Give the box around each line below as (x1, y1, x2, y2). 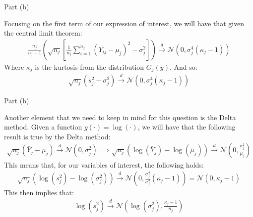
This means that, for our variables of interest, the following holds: (4, 159, 204, 170)
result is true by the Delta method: (4, 131, 111, 141)
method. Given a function (4, 122, 82, 132)
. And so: (169, 61, 197, 72)
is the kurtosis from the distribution (35, 61, 144, 72)
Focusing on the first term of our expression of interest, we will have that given (4, 18, 245, 28)
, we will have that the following (137, 122, 236, 132)
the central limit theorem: (4, 28, 82, 38)
